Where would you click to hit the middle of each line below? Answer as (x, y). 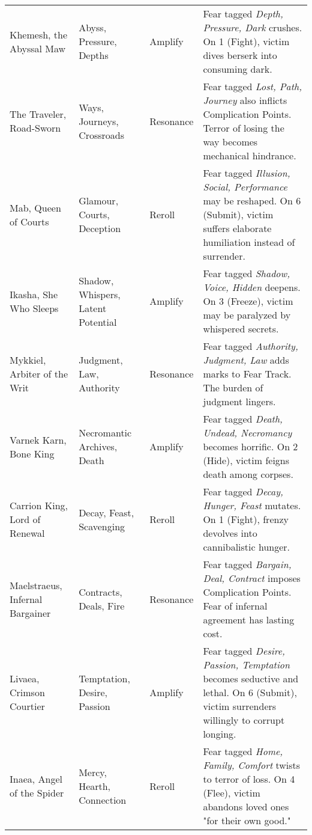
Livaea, (25, 678)
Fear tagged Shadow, (247, 273)
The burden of (233, 387)
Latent (93, 308)
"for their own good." (247, 820)
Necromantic (105, 433)
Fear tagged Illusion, (247, 173)
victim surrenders (240, 706)
